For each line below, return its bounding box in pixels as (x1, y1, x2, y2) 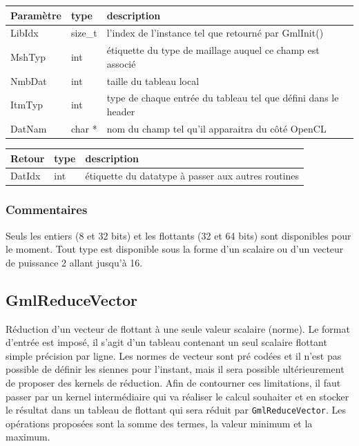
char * (70, 121, 97, 135)
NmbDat (10, 73, 47, 88)
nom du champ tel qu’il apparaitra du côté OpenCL (106, 121, 327, 135)
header (106, 104, 135, 119)
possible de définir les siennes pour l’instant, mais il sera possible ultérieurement (6, 362, 345, 376)
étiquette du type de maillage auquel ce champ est (106, 43, 320, 57)
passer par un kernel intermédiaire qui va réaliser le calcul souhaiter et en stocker (6, 389, 349, 403)
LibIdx (10, 26, 39, 40)
